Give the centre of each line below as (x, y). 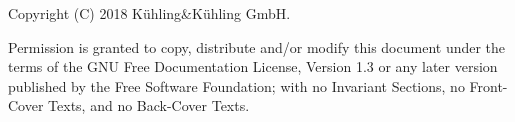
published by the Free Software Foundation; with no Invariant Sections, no (236, 85)
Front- (488, 85)
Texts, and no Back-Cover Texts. (149, 105)
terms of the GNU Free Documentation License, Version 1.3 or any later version (253, 66)
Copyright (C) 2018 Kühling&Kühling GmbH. (149, 13)
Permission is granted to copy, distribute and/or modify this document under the (257, 46)
